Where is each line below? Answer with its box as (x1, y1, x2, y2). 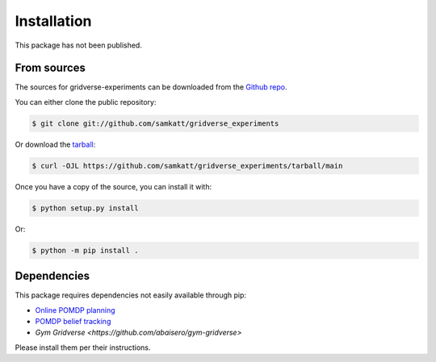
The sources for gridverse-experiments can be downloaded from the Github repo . (15, 82, 287, 92)
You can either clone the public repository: (15, 97, 157, 106)
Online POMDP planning (35, 305, 116, 314)
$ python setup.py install (31, 203, 139, 213)
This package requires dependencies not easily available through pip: (15, 290, 246, 300)
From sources (15, 61, 86, 75)
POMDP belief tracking (35, 317, 111, 327)
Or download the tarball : (15, 139, 96, 149)
